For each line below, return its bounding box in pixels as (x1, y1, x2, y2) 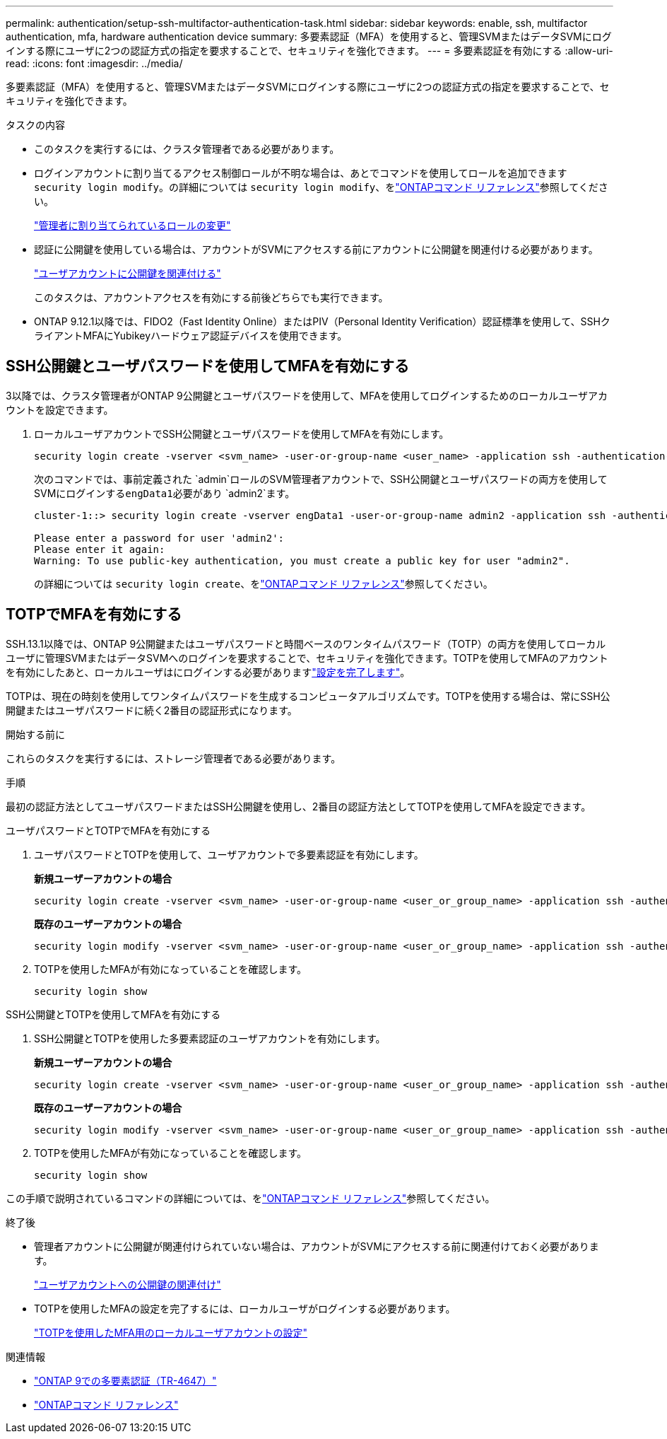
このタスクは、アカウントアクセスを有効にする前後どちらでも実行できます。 (34, 291, 389, 303)
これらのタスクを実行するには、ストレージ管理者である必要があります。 (6, 752, 341, 764)
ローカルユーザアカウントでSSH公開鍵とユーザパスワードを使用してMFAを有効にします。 (34, 427, 449, 440)
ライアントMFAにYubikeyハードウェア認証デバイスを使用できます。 (34, 330, 348, 342)
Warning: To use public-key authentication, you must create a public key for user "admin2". (34, 554, 570, 566)
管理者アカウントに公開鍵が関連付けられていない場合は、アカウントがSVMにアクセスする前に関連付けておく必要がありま (34, 1240, 599, 1252)
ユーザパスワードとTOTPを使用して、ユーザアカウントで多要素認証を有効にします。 (34, 848, 424, 861)
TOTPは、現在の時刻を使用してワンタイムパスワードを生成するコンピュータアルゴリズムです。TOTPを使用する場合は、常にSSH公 (6, 689, 610, 702)
